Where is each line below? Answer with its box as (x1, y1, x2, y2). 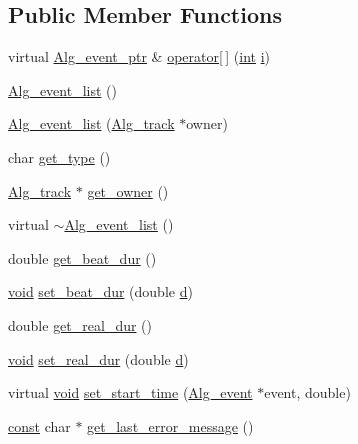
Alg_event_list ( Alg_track (8, 113, 175, 134)
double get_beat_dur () (8, 247, 157, 268)
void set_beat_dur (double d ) (8, 281, 193, 302)
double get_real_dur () (8, 314, 153, 335)
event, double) (264, 382, 351, 403)
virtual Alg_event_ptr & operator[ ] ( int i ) (8, 46, 270, 67)
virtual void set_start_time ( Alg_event (8, 382, 253, 403)
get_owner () (87, 180, 169, 201)
